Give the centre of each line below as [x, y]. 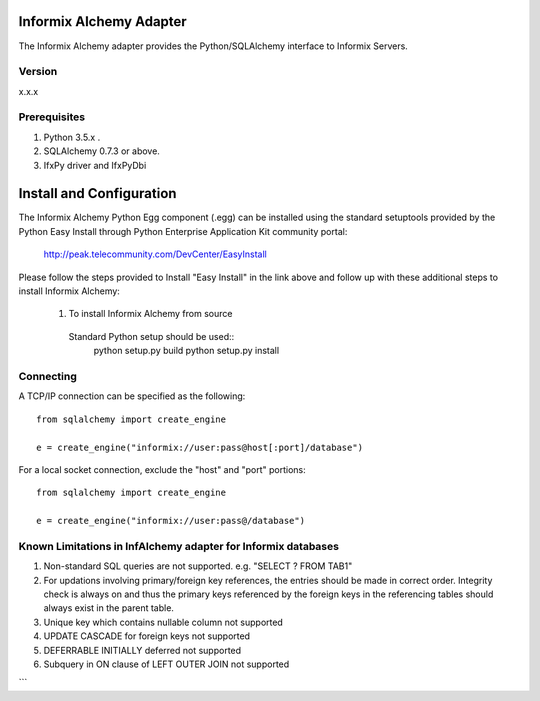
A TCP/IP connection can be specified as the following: [132, 396]
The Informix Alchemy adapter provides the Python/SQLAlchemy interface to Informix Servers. [213, 46]
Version [38, 72]
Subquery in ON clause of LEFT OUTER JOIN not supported [166, 664]
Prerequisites [51, 117]
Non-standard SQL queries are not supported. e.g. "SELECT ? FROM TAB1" [198, 566]
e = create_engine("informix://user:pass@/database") [170, 521]
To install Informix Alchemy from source [150, 314]
